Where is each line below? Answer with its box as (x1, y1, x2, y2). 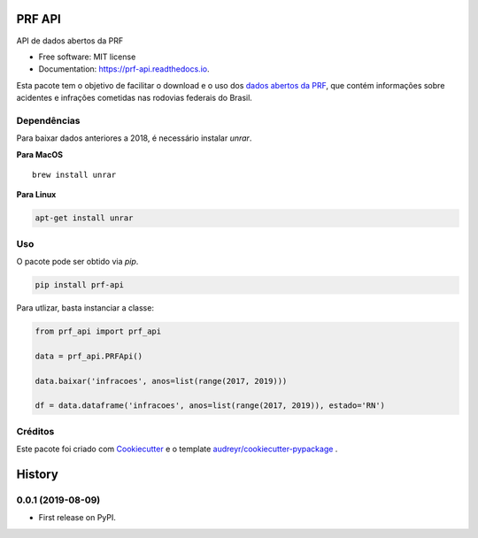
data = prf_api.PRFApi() (35, 350, 143, 361)
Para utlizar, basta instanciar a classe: (16, 303, 155, 313)
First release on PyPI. (38, 512, 117, 523)
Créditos (16, 425, 55, 437)
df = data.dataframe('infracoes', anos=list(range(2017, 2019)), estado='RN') (35, 401, 385, 411)
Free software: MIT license (38, 51, 136, 62)
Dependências (16, 114, 81, 127)
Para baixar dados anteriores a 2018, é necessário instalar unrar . (16, 133, 252, 143)
